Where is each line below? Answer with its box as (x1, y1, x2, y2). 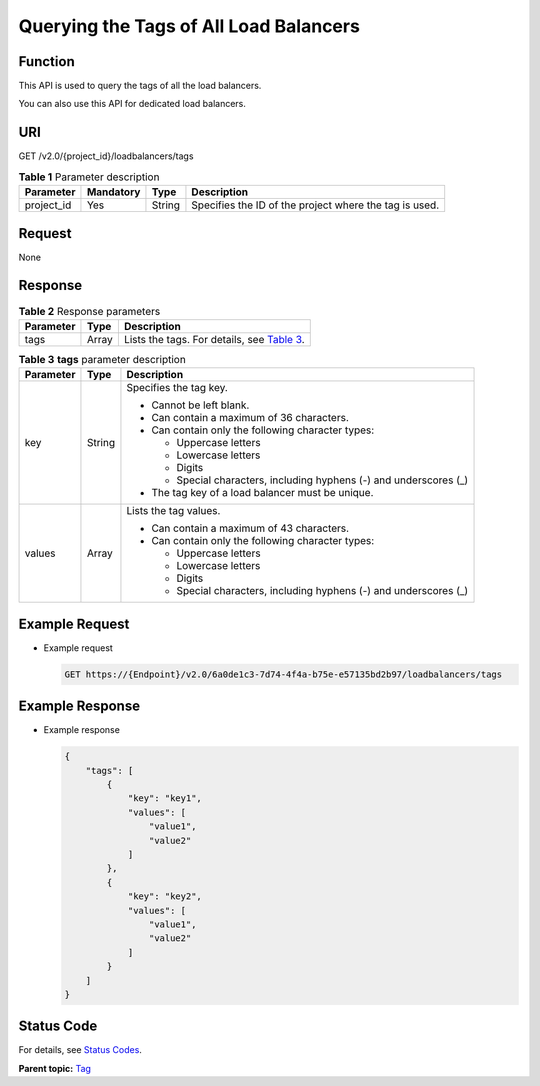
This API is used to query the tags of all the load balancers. (18, 80, 262, 92)
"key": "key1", (127, 793, 202, 804)
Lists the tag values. (126, 504, 221, 518)
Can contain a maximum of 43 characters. (151, 521, 350, 535)
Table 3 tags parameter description (18, 353, 187, 367)
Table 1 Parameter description (18, 170, 160, 184)
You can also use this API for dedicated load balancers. (18, 98, 247, 110)
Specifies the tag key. (126, 381, 229, 395)
